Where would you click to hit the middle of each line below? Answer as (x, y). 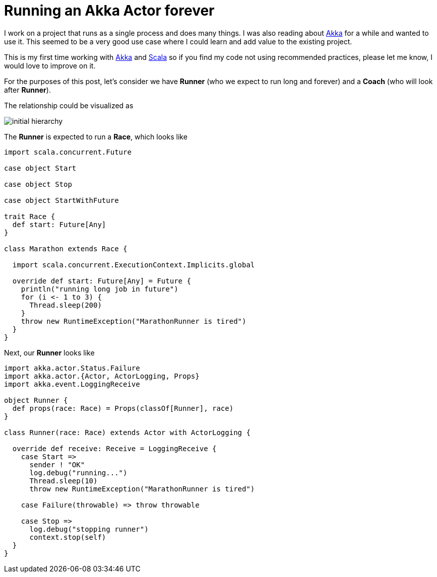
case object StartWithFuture (61, 200)
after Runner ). (27, 90)
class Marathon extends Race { (66, 248)
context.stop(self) (68, 537)
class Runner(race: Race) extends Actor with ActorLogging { (127, 432)
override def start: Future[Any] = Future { (102, 281)
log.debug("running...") (78, 473)
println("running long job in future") (100, 289)
